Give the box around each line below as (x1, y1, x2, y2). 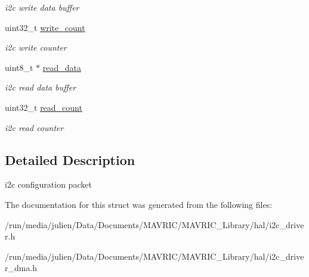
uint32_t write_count (5, 21, 85, 33)
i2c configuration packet (5, 178, 92, 191)
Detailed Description (5, 150, 135, 169)
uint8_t (5, 61, 33, 73)
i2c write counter (5, 41, 67, 54)
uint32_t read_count (5, 101, 82, 113)
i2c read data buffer (5, 81, 76, 94)
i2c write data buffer (5, 1, 79, 13)
